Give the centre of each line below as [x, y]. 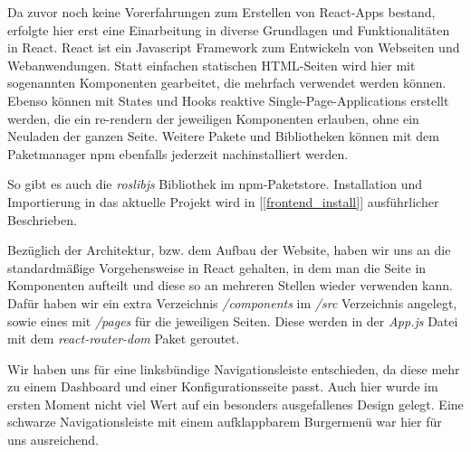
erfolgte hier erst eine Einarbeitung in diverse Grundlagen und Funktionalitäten [229, 29]
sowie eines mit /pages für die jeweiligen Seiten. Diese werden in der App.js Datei [233, 320]
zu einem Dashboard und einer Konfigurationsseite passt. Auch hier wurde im [223, 386]
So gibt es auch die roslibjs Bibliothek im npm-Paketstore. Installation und [215, 184]
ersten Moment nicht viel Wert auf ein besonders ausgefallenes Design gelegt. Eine [235, 404]
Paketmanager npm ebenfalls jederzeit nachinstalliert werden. [178, 153]
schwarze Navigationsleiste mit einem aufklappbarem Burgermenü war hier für [225, 422]
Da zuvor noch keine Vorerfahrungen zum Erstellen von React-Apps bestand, [221, 12]
